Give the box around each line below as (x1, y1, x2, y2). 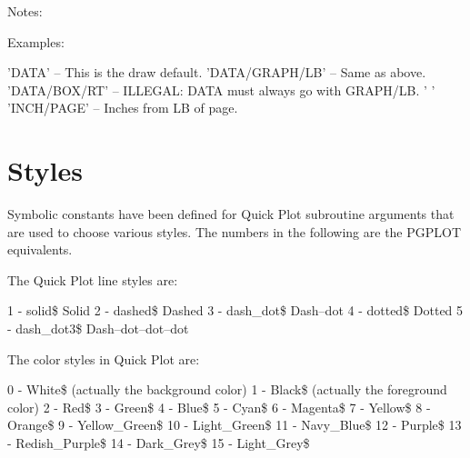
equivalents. (7, 240, 73, 259)
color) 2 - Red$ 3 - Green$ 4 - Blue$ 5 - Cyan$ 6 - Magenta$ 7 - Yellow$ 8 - (7, 397, 431, 416)
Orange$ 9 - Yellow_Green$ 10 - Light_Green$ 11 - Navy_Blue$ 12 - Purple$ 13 (7, 415, 462, 434)
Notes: (7, 2, 43, 20)
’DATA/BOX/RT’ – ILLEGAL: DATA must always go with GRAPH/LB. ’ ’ (7, 80, 435, 99)
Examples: (7, 32, 65, 51)
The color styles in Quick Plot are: (7, 349, 200, 368)
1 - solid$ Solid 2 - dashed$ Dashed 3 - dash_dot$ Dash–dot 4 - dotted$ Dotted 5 (7, 301, 464, 320)
